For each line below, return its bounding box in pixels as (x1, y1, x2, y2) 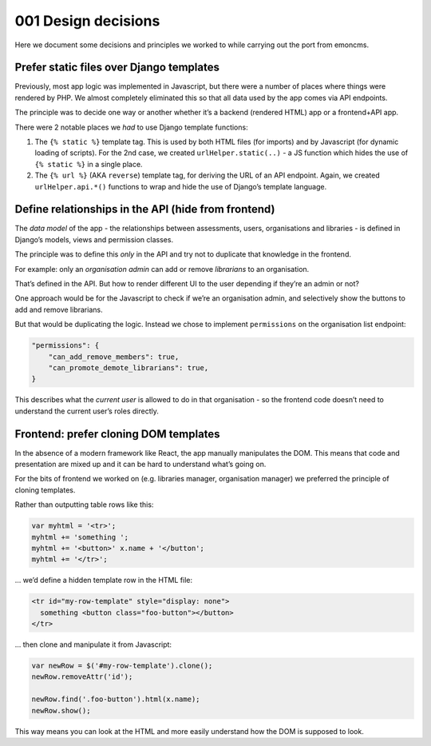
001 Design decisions (14, 12, 160, 30)
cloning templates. (14, 485, 76, 495)
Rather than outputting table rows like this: (14, 500, 154, 509)
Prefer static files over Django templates (14, 61, 219, 74)
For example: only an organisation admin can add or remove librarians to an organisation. (14, 264, 310, 273)
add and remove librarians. (14, 305, 103, 314)
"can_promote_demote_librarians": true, (48, 363, 209, 372)
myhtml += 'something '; (31, 533, 129, 541)
